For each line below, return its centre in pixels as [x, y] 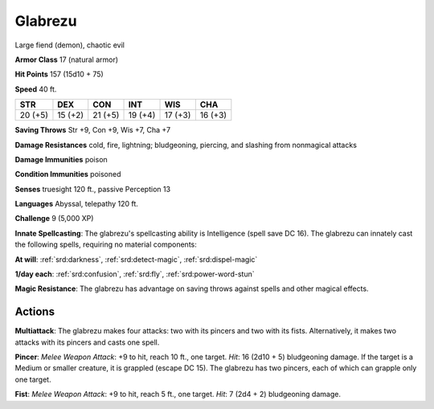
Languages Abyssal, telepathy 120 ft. [76, 204]
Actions [35, 312]
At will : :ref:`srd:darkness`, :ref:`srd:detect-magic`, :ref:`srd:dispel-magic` [136, 259]
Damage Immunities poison [61, 159]
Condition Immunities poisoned [68, 174]
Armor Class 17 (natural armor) [67, 59]
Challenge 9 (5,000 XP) [54, 219]
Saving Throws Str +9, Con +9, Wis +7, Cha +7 [93, 130]
